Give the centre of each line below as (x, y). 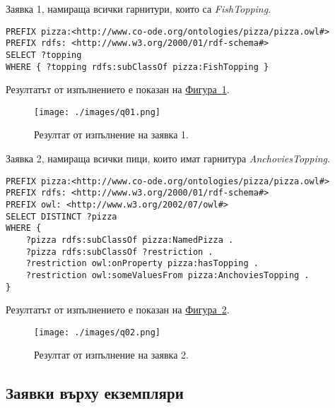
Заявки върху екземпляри (95, 393)
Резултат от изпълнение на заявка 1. (111, 134)
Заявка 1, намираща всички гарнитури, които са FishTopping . (139, 8)
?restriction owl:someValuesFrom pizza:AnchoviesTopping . (167, 275)
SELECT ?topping (44, 55)
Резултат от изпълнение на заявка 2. (111, 355)
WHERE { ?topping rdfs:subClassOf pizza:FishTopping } (137, 67)
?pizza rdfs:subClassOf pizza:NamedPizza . (130, 240)
